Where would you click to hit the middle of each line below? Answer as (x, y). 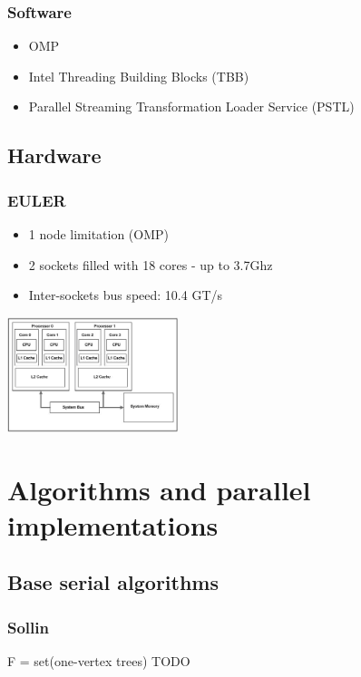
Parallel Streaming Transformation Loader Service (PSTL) (191, 106)
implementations (113, 524)
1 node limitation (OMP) (99, 234)
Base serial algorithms (113, 582)
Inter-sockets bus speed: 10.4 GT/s (126, 295)
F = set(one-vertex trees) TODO (99, 661)
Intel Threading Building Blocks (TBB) (139, 76)
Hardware (54, 155)
